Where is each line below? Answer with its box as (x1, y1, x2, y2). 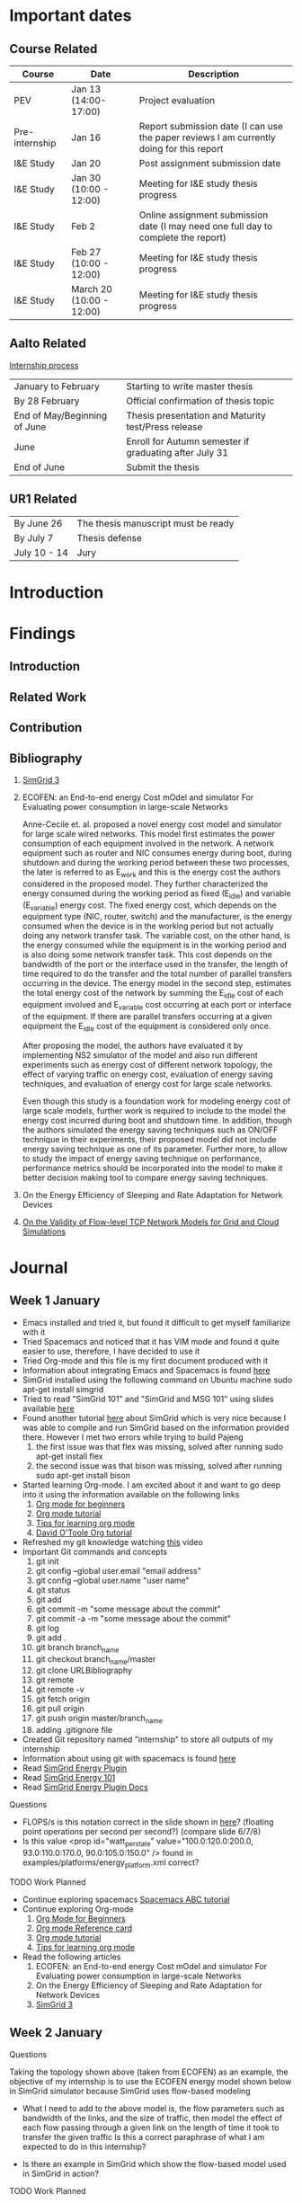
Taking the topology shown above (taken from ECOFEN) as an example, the (9, 2066, 289, 2077)
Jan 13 (71, 83, 102, 95)
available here (22, 1403, 75, 1414)
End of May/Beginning (13, 409, 108, 422)
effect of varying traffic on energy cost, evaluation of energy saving (22, 1069, 273, 1079)
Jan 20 (71, 157, 102, 169)
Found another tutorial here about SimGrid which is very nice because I (22, 1412, 287, 1423)
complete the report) (138, 231, 226, 244)
